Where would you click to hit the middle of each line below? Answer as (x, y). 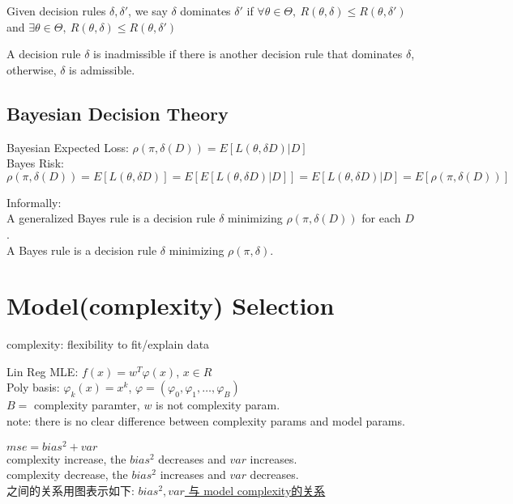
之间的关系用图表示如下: (71, 490)
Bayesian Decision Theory (118, 113)
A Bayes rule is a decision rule (82, 250)
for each (381, 218)
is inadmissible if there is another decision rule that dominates (248, 54)
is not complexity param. (218, 405)
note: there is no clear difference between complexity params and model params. (206, 421)
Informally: (34, 202)
